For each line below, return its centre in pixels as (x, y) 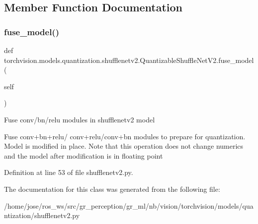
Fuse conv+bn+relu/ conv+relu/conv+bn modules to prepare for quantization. (125, 136)
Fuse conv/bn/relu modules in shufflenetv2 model (80, 119)
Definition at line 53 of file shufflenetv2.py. (69, 172)
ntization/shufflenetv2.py (42, 215)
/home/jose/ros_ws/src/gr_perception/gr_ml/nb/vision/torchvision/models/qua (129, 205)
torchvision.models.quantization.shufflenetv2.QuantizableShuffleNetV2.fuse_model (129, 60)
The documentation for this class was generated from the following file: (112, 189)
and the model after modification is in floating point (84, 155)
